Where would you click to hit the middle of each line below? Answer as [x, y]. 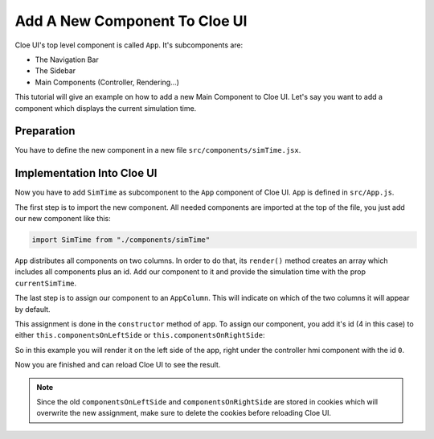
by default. [33, 309]
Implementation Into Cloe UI [86, 173]
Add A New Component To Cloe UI [131, 21]
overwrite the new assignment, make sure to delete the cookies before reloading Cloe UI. [184, 413]
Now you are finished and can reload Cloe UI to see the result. [118, 365]
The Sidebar [55, 71]
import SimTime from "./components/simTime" [121, 240]
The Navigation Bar [67, 59]
